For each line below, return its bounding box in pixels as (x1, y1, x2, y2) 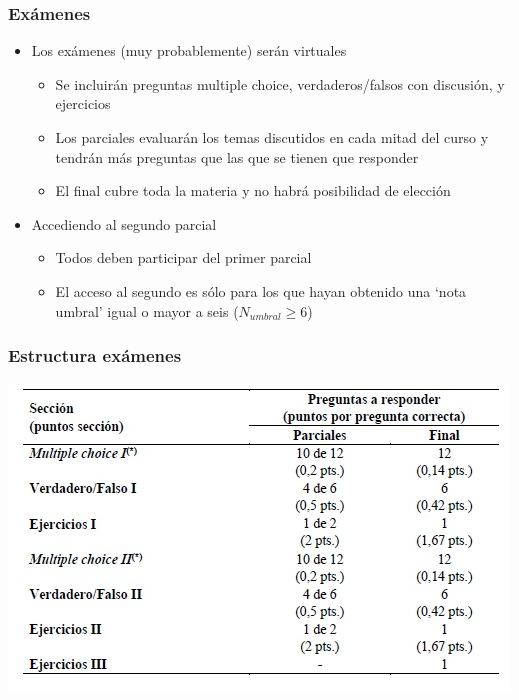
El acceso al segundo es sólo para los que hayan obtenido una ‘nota (55, 280, 467, 301)
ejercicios (55, 93, 111, 114)
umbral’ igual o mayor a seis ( (55, 300, 239, 321)
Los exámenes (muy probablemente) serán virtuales (31, 40, 347, 61)
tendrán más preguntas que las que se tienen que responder (55, 146, 419, 167)
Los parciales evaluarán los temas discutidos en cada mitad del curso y (55, 127, 489, 147)
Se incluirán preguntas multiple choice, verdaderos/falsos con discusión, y (55, 73, 505, 94)
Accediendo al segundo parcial (31, 213, 217, 234)
